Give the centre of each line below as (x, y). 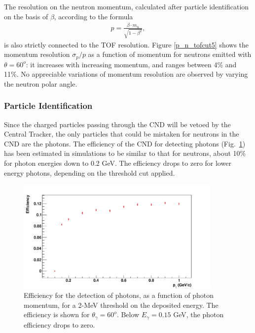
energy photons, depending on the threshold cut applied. (90, 172)
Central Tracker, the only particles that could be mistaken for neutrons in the (122, 134)
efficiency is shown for (57, 314)
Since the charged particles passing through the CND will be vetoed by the (117, 124)
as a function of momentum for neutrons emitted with (170, 54)
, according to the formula (93, 16)
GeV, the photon (199, 314)
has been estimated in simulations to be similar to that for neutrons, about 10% (125, 153)
